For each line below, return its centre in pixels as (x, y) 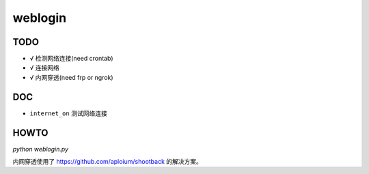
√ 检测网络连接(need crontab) (71, 59)
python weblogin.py (40, 149)
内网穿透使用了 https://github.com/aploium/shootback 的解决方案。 (108, 162)
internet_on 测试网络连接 (68, 113)
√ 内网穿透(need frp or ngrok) (71, 77)
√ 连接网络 (44, 68)
